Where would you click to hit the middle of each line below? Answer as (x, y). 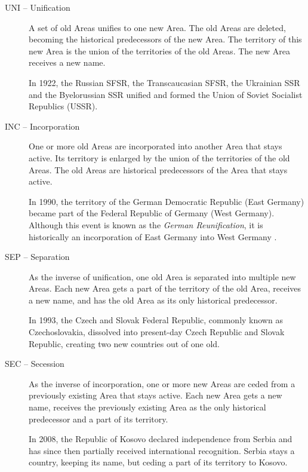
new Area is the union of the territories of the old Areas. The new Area (159, 50)
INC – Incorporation (42, 126)
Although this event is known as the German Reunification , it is (146, 224)
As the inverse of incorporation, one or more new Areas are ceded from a (162, 383)
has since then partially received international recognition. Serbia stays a (162, 450)
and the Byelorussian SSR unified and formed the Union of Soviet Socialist (166, 94)
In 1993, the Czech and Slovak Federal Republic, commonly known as (156, 320)
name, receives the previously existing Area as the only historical (147, 407)
